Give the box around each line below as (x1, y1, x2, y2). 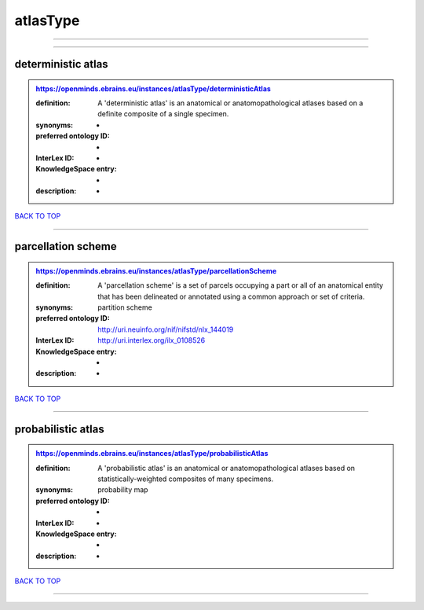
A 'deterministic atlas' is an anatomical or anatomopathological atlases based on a (97, 98, 364, 108)
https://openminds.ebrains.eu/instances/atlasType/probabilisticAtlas (35, 449, 269, 458)
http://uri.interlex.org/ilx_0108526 (97, 336, 206, 345)
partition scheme (97, 303, 152, 312)
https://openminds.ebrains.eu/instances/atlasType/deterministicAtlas (35, 83, 271, 94)
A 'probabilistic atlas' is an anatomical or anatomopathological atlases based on (97, 463, 356, 472)
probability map (97, 485, 148, 494)
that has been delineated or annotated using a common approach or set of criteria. (97, 292, 365, 301)
